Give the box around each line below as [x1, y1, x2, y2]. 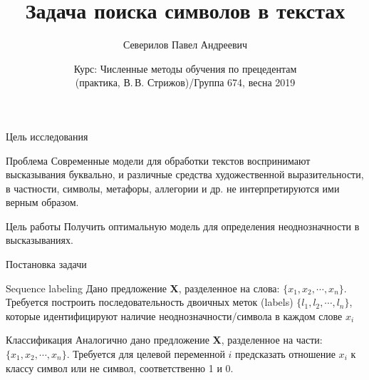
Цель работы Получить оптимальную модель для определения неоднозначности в [6, 218, 360, 233]
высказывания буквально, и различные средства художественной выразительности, [6, 167, 364, 182]
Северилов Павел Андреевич [123, 37, 248, 52]
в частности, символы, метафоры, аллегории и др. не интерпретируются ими [6, 180, 340, 195]
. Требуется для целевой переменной [66, 346, 225, 361]
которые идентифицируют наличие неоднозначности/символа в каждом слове [6, 308, 343, 323]
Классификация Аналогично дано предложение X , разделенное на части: [6, 332, 323, 347]
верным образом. [6, 195, 79, 210]
